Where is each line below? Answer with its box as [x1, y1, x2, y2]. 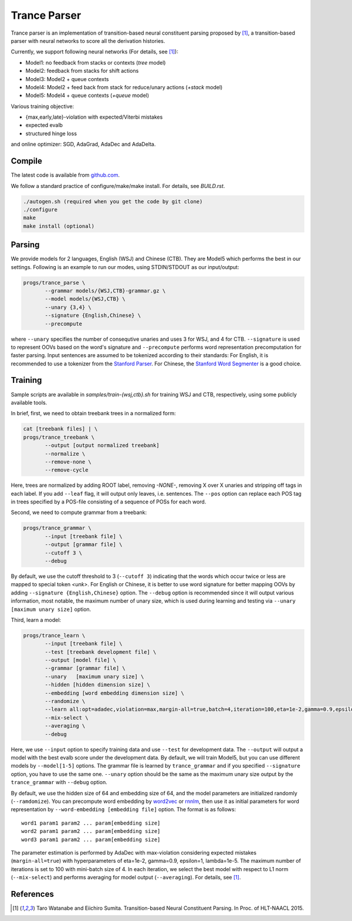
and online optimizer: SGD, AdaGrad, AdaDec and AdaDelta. [11, 141, 156, 148]
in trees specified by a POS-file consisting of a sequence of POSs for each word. [11, 498, 207, 505]
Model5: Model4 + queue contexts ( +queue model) [25, 92, 150, 99]
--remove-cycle [45, 467, 89, 473]
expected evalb [25, 122, 63, 129]
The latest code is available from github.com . [11, 172, 120, 179]
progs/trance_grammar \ [23, 525, 92, 532]
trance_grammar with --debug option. [11, 779, 108, 786]
